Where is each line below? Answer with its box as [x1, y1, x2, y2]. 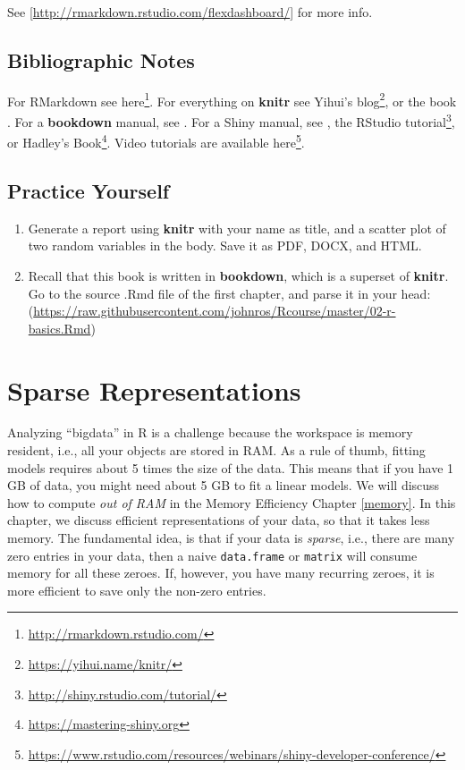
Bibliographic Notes [7, 46, 195, 73]
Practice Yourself [7, 176, 170, 204]
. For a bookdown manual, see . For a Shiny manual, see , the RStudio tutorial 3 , [7, 110, 455, 131]
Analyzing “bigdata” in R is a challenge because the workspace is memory [7, 423, 413, 442]
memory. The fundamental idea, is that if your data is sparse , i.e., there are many [7, 529, 455, 546]
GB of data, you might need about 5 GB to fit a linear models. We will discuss [7, 476, 440, 495]
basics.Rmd [28, 318, 91, 337]
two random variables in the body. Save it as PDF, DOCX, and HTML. [28, 236, 422, 255]
